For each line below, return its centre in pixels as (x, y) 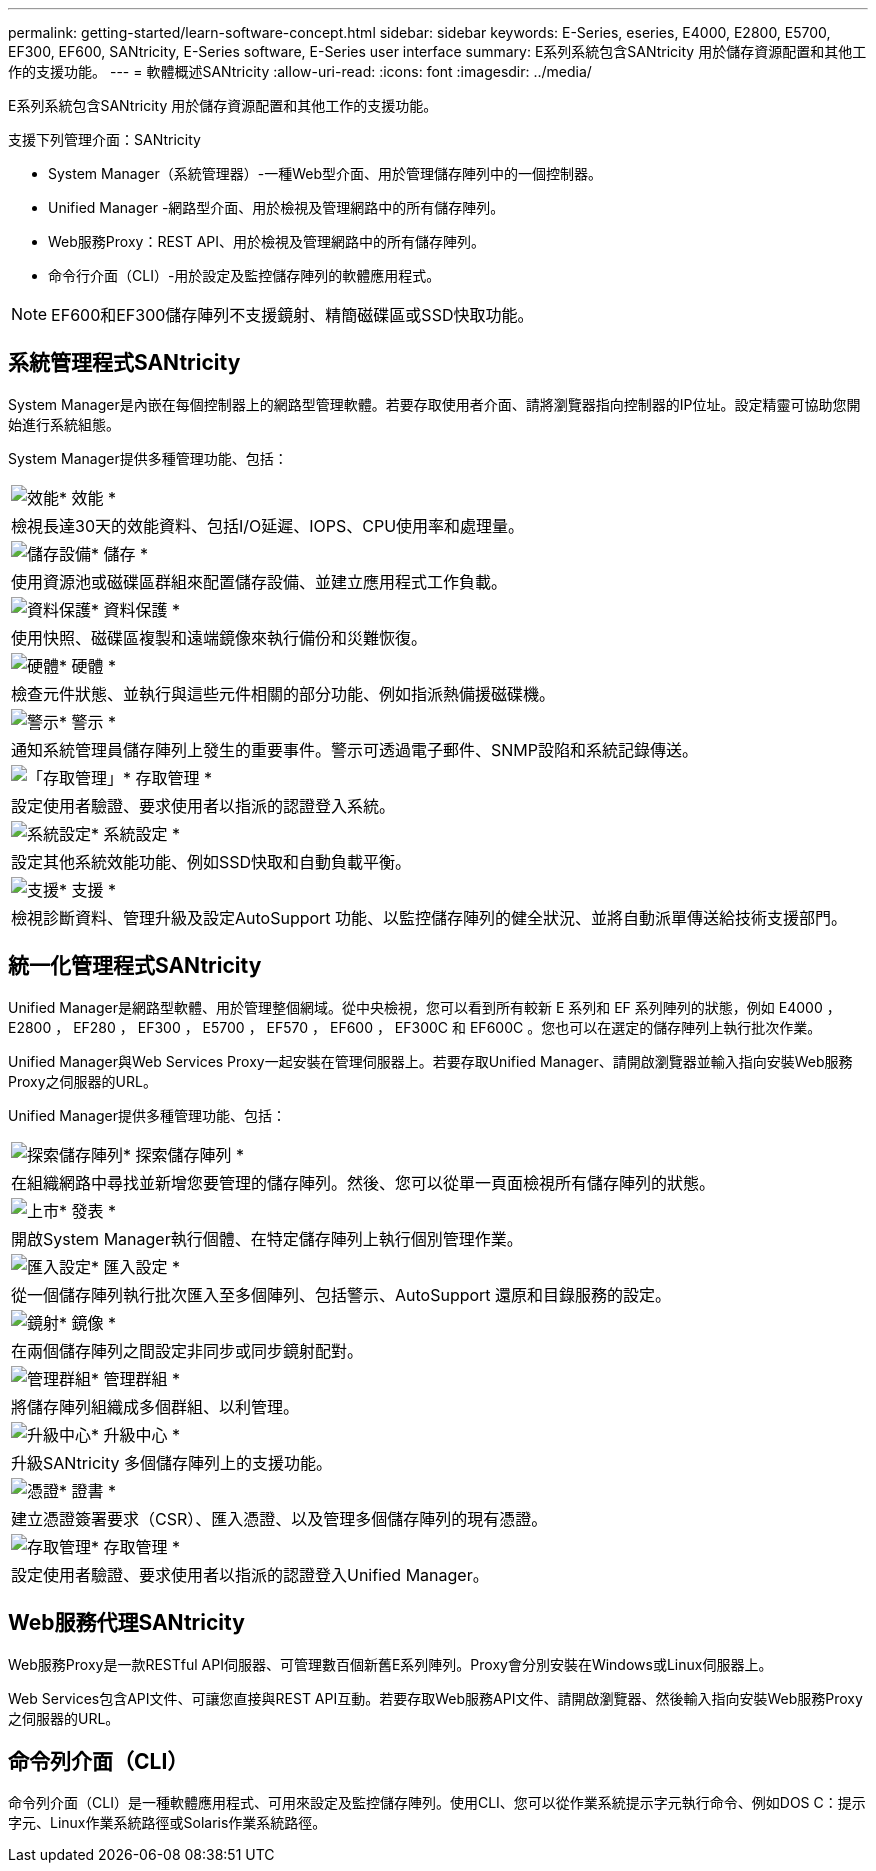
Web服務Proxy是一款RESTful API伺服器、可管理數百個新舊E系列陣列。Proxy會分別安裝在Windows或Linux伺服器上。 (390, 1664)
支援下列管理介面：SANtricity (104, 139)
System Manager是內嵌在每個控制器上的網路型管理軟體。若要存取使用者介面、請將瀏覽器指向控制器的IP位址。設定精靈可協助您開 (434, 404)
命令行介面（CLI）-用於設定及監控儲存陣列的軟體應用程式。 (244, 275)
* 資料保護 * (136, 609)
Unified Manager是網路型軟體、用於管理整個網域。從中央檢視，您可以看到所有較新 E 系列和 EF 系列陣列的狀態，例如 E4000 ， (424, 1007)
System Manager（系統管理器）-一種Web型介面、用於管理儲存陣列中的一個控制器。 (325, 173)
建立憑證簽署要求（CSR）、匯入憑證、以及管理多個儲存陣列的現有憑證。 (279, 1518)
